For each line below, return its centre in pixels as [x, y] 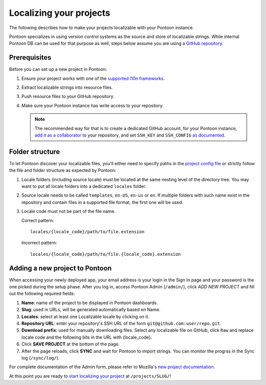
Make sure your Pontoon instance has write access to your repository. [92, 105]
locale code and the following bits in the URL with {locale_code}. [87, 337]
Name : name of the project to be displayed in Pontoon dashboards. [90, 303]
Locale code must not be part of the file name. [68, 211]
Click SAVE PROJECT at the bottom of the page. [71, 344]
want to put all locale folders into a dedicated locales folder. [84, 186]
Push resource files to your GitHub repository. [68, 97]
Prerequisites [30, 57]
